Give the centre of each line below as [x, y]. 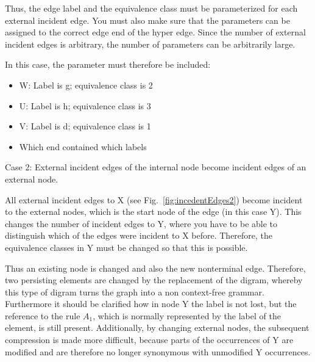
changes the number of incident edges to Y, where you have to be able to [141, 223]
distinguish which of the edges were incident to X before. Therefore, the [139, 235]
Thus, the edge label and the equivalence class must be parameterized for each [151, 8]
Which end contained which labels [83, 146]
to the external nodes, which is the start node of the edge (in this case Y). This [153, 212]
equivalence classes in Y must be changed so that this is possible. [126, 247]
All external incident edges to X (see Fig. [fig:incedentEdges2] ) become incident [154, 199]
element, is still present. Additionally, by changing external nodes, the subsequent [157, 328]
